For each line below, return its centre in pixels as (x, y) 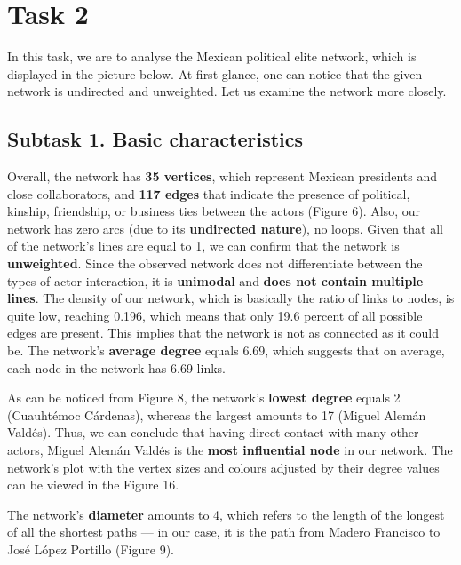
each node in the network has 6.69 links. (116, 367)
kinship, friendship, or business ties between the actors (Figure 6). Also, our (214, 211)
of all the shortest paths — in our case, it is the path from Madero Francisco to (224, 532)
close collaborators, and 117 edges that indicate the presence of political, (209, 193)
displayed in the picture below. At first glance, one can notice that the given (215, 73)
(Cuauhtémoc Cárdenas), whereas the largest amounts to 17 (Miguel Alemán (217, 414)
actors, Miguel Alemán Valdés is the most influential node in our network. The (230, 450)
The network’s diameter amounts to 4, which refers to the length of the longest (226, 514)
